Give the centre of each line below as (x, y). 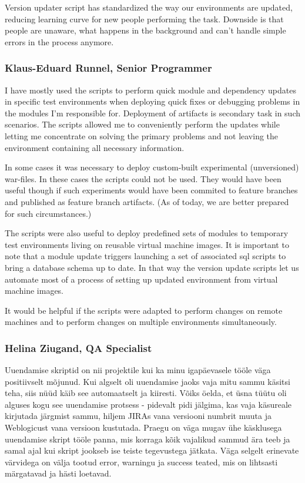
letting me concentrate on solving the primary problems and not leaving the (142, 135)
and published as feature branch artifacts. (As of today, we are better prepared (147, 201)
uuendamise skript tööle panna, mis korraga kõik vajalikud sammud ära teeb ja (148, 439)
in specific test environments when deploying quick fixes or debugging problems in (152, 101)
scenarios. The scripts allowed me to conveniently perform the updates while (142, 124)
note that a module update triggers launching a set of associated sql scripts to (145, 256)
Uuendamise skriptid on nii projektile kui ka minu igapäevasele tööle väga (138, 370)
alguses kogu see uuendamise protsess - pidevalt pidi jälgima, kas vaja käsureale (148, 404)
